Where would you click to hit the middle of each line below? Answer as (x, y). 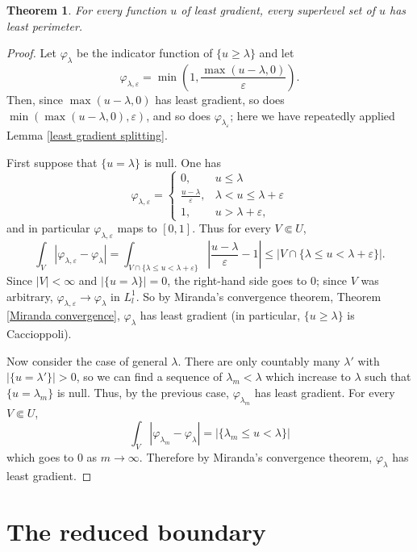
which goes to (40, 457)
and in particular (48, 228)
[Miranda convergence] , (63, 315)
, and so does (179, 115)
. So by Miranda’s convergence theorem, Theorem (259, 296)
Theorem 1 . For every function (87, 10)
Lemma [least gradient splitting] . (87, 135)
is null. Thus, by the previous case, (143, 393)
